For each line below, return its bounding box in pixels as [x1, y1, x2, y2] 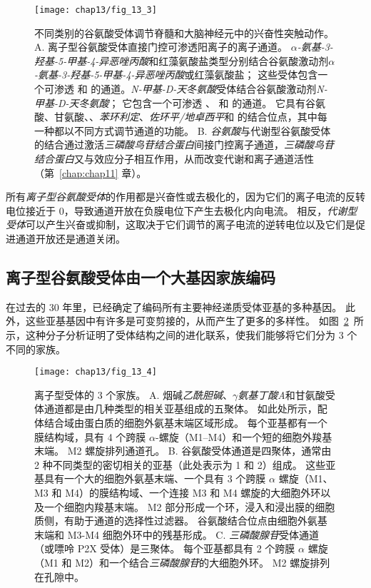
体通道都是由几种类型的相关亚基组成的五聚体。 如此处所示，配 [34, 401, 327, 416]
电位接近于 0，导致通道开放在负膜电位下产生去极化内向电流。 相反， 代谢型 [6, 203, 357, 218]
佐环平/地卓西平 [149, 109, 225, 124]
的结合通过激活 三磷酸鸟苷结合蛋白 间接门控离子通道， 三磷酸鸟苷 [34, 137, 334, 152]
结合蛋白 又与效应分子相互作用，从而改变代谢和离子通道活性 [34, 151, 314, 166]
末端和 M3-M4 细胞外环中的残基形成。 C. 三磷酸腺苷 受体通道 [34, 527, 319, 542]
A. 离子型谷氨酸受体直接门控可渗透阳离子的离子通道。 [34, 39, 288, 54]
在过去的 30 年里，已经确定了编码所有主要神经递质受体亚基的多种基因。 [6, 299, 342, 314]
